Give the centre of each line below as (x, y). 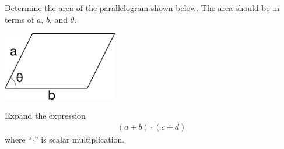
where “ (19, 139)
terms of (20, 19)
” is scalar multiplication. (80, 139)
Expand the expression (45, 116)
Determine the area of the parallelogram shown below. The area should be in (142, 8)
